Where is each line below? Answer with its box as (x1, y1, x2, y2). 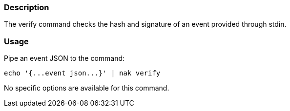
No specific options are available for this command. (4, 84, 169, 92)
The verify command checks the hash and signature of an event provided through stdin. (4, 20, 287, 29)
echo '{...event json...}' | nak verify (4, 69, 161, 77)
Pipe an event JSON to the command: (4, 54, 125, 63)
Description (4, 2, 49, 12)
